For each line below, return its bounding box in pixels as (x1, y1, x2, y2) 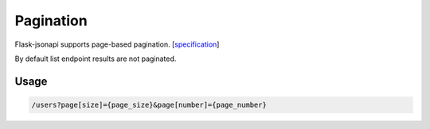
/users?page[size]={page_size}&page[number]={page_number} (31, 100, 267, 109)
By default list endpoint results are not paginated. (14, 54, 177, 63)
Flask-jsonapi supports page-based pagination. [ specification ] (14, 40, 220, 49)
